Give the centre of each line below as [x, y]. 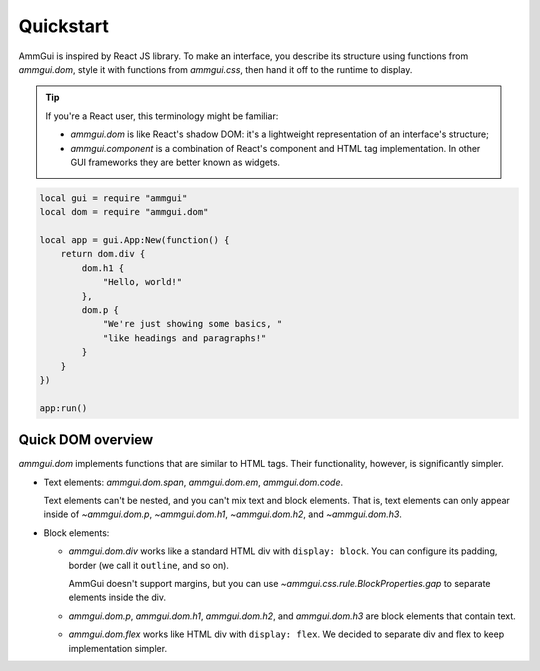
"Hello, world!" [142, 282]
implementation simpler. [118, 648]
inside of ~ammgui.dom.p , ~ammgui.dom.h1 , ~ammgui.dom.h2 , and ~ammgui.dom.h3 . [222, 514]
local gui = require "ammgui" [113, 198]
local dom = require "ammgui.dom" [124, 212]
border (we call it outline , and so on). [149, 565]
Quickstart [64, 26]
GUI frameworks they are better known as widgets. [175, 162]
